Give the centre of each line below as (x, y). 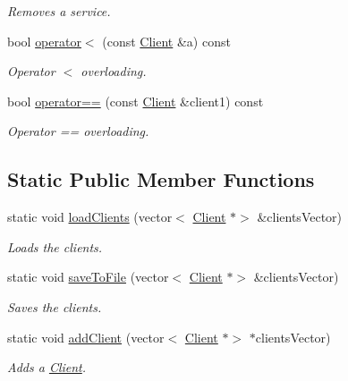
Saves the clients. (55, 306)
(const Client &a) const (166, 41)
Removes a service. (59, 11)
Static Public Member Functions (161, 179)
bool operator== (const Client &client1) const (136, 101)
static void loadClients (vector (90, 217)
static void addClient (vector (86, 337)
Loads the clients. (55, 246)
